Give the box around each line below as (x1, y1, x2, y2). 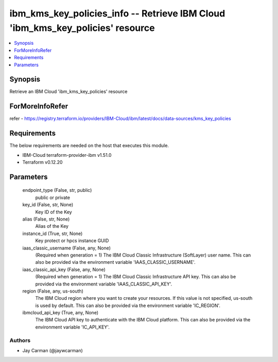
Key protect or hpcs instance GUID (35, 238, 109, 244)
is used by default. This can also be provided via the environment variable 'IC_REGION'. (35, 302, 221, 309)
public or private (35, 194, 71, 201)
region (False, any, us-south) (22, 288, 83, 294)
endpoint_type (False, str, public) (22, 187, 92, 193)
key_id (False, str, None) (22, 202, 74, 208)
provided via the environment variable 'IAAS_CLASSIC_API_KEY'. (35, 281, 172, 287)
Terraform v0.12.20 (22, 159, 63, 166)
